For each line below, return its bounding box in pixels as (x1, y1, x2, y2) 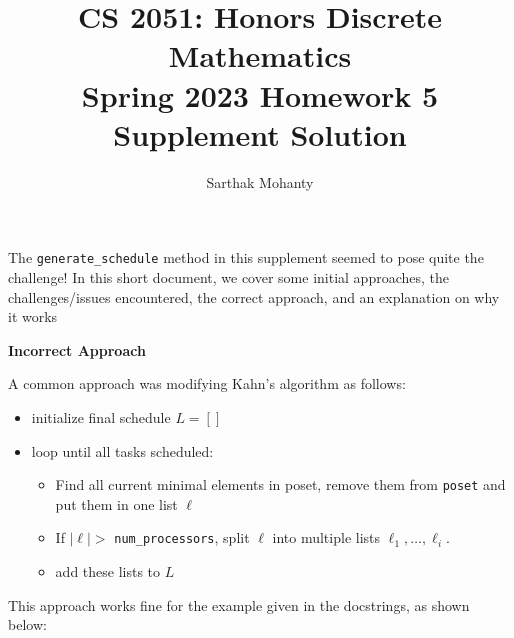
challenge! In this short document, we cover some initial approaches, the (8, 266, 449, 287)
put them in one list (55, 493, 178, 514)
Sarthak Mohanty (206, 171, 314, 192)
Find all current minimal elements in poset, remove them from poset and (55, 474, 506, 495)
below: (8, 614, 47, 635)
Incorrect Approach (8, 339, 146, 360)
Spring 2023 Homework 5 (81, 74, 439, 115)
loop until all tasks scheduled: (31, 440, 214, 461)
